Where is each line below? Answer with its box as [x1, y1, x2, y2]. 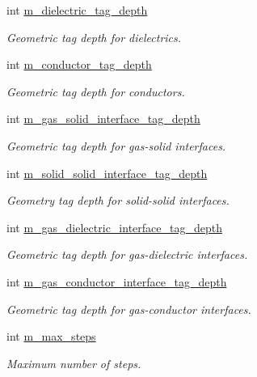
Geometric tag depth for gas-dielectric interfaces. [6, 246, 248, 263]
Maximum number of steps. [6, 354, 141, 371]
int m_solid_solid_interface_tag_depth [6, 164, 208, 181]
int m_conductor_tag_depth [6, 56, 152, 73]
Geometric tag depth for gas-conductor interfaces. [6, 300, 251, 317]
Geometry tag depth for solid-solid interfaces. [6, 192, 230, 209]
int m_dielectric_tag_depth [6, 2, 148, 18]
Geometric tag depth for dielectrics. [6, 28, 182, 45]
